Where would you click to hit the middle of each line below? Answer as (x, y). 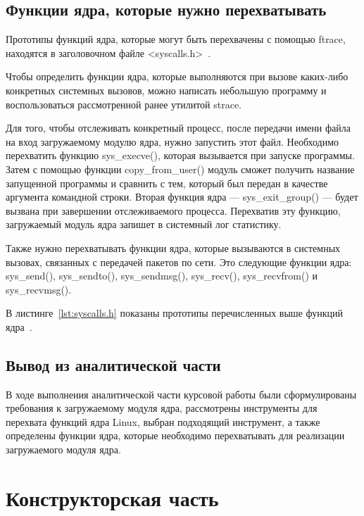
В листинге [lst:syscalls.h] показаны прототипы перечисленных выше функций (174, 313)
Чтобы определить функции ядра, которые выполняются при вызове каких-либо (177, 76)
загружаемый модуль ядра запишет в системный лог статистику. (144, 224)
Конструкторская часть (112, 497)
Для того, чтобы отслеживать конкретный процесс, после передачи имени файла (178, 128)
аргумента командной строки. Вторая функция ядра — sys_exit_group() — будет (182, 197)
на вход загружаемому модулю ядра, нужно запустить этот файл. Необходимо (172, 141)
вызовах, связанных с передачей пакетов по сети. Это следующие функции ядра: (179, 262)
